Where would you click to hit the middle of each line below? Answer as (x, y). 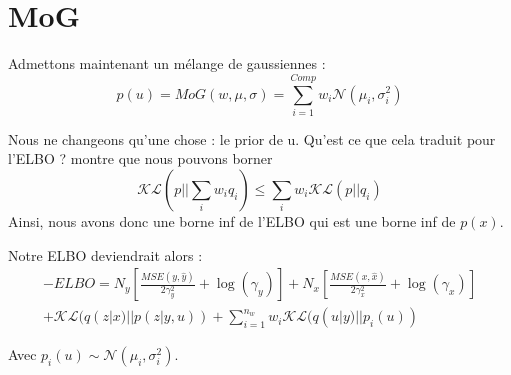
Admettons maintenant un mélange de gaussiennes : (167, 63)
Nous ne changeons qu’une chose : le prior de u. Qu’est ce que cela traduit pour (252, 138)
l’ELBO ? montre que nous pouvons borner (140, 158)
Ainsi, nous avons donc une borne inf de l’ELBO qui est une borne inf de (232, 221)
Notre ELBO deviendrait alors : (105, 254)
